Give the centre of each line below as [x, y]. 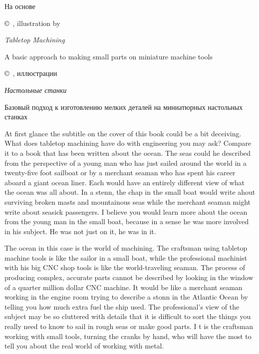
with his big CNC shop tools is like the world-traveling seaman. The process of [125, 267]
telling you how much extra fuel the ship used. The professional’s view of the [122, 306]
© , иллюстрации [31, 73]
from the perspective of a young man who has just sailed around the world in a [126, 163]
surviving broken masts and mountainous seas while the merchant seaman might [128, 201]
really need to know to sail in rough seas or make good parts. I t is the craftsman [129, 326]
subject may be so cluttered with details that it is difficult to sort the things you [128, 316]
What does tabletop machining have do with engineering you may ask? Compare [128, 143]
